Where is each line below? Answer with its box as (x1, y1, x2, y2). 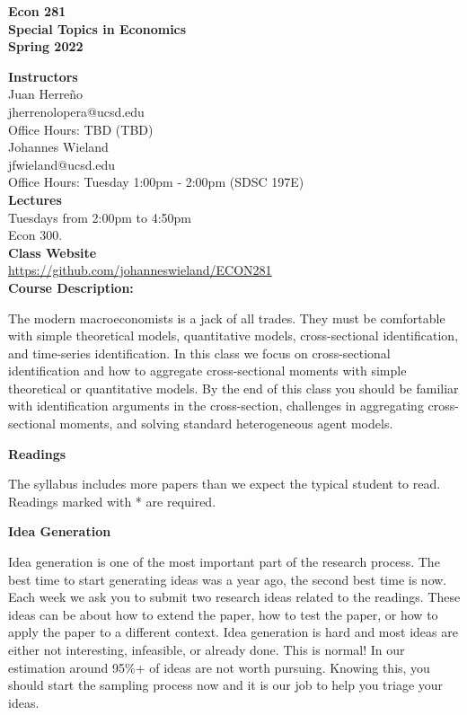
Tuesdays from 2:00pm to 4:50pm (8, 207, 191, 226)
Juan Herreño (8, 84, 84, 103)
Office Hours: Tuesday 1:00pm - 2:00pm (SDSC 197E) (8, 172, 304, 191)
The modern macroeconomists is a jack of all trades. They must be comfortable (8, 308, 445, 327)
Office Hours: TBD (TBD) (8, 119, 154, 138)
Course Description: (8, 278, 134, 296)
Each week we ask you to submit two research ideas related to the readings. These (8, 587, 461, 606)
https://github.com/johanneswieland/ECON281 (8, 260, 272, 279)
